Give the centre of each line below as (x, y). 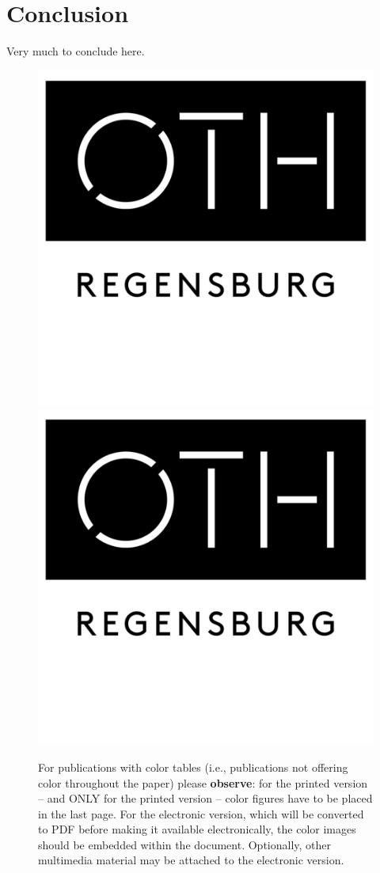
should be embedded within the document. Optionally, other (185, 844)
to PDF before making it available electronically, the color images (197, 829)
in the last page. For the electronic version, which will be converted (201, 813)
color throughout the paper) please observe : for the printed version (203, 782)
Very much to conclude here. (76, 51)
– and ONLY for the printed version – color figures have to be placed (205, 798)
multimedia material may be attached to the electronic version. (191, 860)
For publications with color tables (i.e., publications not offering (193, 767)
